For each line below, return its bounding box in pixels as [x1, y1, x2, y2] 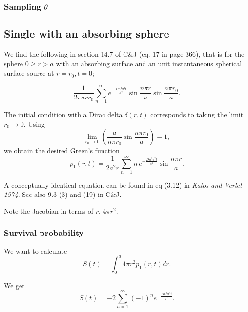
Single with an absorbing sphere [4, 26, 169, 41]
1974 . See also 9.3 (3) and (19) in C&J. [4, 189, 122, 199]
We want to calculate [4, 245, 67, 255]
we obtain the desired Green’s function [4, 145, 120, 156]
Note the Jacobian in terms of [4, 206, 94, 216]
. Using [23, 118, 45, 129]
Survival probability [4, 226, 84, 238]
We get [4, 280, 25, 290]
